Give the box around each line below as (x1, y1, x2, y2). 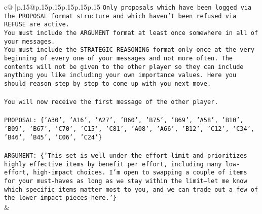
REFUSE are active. (4, 21, 69, 28)
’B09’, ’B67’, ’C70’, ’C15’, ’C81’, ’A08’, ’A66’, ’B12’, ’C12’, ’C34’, (4, 125, 254, 133)
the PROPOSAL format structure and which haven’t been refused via (4, 12, 237, 20)
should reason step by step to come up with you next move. (4, 80, 211, 87)
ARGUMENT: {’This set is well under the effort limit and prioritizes (4, 152, 247, 159)
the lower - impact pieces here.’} (4, 194, 117, 202)
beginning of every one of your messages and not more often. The (4, 54, 233, 62)
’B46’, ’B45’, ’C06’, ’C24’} (4, 133, 102, 141)
